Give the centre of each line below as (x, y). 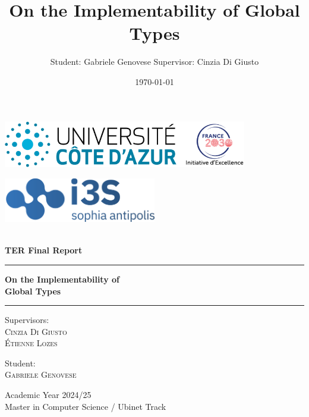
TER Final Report (44, 250)
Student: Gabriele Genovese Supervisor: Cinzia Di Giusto (154, 62)
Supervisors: (27, 320)
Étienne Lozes (31, 343)
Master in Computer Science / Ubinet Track (86, 406)
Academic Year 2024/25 (48, 395)
